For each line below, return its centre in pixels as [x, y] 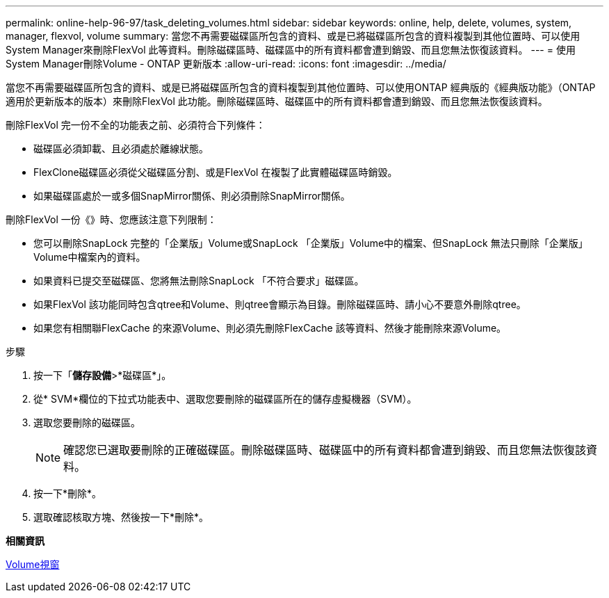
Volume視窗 [33, 564]
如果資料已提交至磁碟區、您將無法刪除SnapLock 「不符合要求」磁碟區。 [199, 281]
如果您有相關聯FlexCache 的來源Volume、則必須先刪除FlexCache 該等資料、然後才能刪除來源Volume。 [270, 328]
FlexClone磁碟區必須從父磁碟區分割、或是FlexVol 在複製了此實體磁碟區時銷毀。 [216, 172]
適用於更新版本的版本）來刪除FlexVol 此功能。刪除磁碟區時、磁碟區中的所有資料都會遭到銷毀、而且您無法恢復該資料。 [277, 101]
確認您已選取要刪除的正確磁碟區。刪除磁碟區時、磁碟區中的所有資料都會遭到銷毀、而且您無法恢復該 [325, 450]
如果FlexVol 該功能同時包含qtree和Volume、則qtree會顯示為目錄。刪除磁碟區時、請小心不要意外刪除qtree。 [280, 304]
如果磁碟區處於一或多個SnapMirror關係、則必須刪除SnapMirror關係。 [192, 196]
